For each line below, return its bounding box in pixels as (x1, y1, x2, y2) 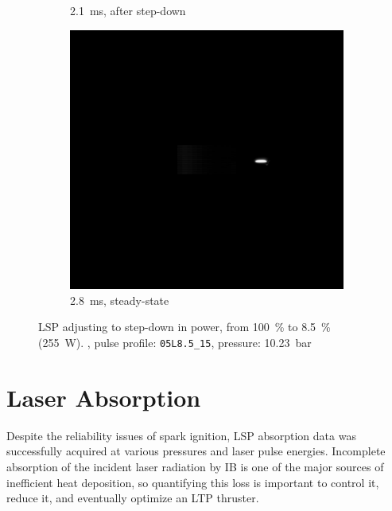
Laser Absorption (6, 380, 201, 413)
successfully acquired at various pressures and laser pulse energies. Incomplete (6, 443, 386, 459)
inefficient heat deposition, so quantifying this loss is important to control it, (6, 474, 379, 490)
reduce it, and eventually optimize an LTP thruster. (6, 490, 259, 506)
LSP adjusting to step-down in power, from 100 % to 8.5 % (38, 318, 331, 335)
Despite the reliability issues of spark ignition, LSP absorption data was (6, 427, 356, 443)
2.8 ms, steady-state (70, 291, 169, 308)
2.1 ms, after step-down (70, 2, 186, 18)
